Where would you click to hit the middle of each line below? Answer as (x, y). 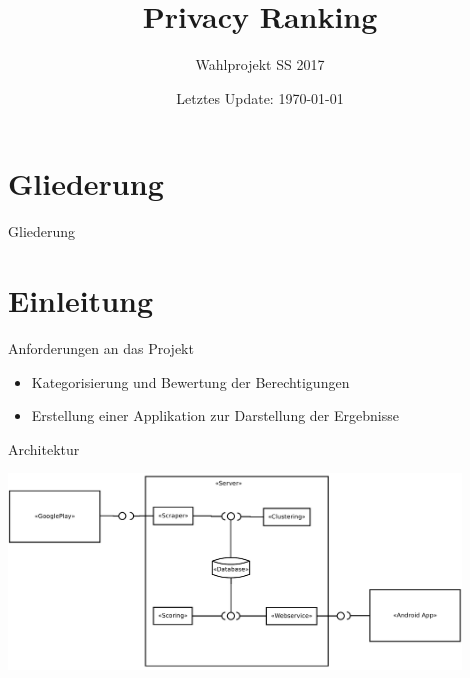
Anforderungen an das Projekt (101, 347)
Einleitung (81, 300)
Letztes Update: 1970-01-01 (260, 97)
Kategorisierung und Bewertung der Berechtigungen (190, 381)
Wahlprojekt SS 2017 (260, 64)
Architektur (44, 448)
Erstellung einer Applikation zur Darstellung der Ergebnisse (215, 415)
